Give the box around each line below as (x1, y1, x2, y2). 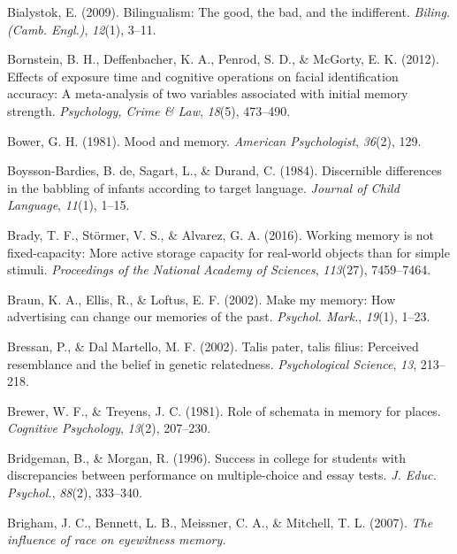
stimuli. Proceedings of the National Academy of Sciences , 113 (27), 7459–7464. (7, 260, 431, 279)
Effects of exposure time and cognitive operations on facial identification (7, 66, 399, 85)
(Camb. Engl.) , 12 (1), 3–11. (7, 19, 156, 38)
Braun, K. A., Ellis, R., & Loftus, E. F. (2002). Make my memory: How (7, 289, 396, 308)
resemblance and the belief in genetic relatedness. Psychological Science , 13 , (7, 354, 417, 373)
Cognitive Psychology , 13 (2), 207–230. (7, 419, 211, 437)
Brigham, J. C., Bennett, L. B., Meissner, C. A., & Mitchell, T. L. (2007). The (7, 512, 433, 531)
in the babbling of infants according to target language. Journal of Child (7, 178, 400, 196)
